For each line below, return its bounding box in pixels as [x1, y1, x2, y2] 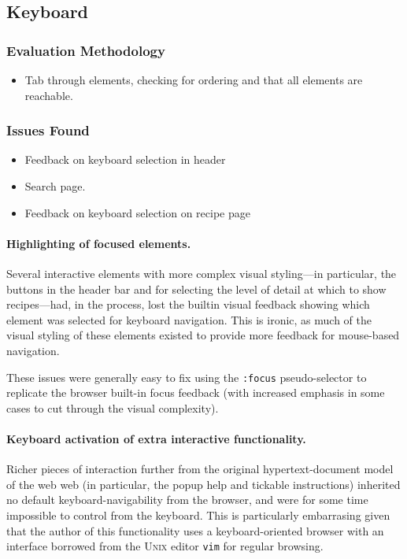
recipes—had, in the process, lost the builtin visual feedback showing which [6, 296, 370, 313]
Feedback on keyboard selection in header [24, 151, 226, 168]
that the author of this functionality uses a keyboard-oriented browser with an [6, 522, 384, 539]
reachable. [24, 87, 73, 103]
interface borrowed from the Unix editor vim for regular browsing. [6, 538, 324, 554]
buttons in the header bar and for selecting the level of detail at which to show [6, 280, 387, 297]
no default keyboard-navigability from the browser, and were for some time [6, 491, 368, 508]
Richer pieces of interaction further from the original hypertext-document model [6, 461, 394, 477]
